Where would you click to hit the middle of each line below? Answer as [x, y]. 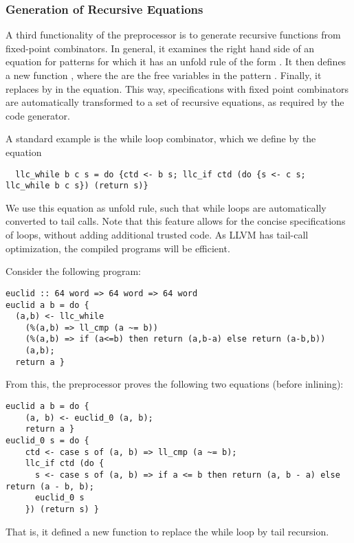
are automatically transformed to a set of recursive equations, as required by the [175, 102]
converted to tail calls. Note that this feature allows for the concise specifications [176, 221]
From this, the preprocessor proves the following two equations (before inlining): [175, 384]
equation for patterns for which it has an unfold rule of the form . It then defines [176, 62]
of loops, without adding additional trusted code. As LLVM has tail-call [157, 235]
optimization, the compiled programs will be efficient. [118, 248]
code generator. [38, 115]
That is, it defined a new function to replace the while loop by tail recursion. [167, 531]
